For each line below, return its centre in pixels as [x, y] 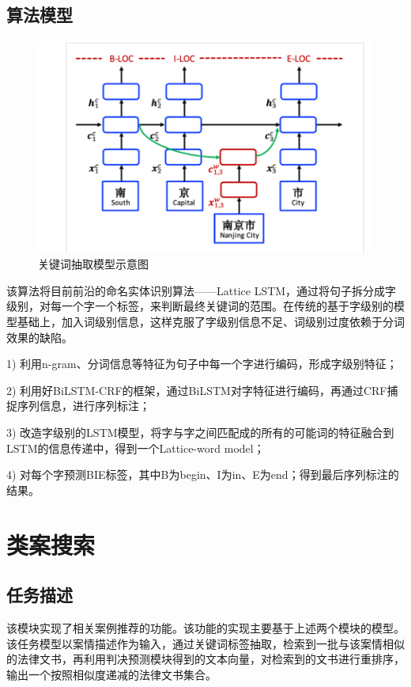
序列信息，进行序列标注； [83, 406]
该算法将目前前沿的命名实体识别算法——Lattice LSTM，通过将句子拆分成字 [202, 290]
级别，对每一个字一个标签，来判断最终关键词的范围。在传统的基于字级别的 [200, 306]
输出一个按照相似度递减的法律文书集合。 [111, 674]
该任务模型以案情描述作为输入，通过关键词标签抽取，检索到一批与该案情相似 [205, 643]
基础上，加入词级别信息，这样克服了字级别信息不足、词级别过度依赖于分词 [211, 322]
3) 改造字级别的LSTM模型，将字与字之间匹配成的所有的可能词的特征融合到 [200, 433]
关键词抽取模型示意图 [93, 264]
